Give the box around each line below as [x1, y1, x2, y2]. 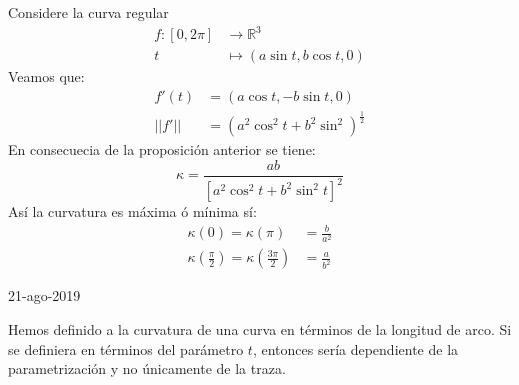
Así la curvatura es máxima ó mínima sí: [8, 201, 257, 222]
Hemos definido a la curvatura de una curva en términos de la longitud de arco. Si [8, 319, 512, 340]
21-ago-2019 [8, 285, 81, 306]
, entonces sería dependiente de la [252, 338, 459, 359]
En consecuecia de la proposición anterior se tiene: [8, 139, 316, 160]
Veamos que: [8, 66, 85, 87]
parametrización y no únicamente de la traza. [8, 358, 286, 379]
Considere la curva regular [8, 2, 169, 22]
